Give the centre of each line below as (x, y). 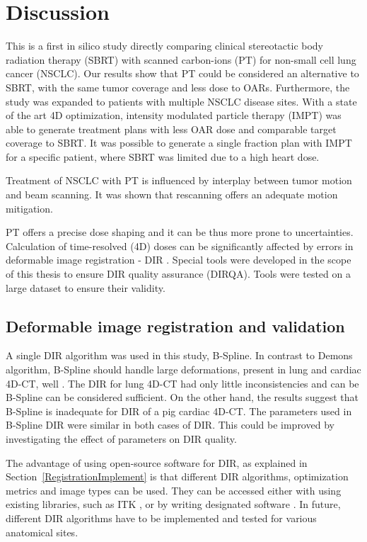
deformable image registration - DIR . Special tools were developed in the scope (179, 260)
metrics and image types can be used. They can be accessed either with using (174, 490)
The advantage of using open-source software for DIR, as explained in (157, 462)
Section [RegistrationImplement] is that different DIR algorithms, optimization (177, 476)
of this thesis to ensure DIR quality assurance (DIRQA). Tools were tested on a (178, 274)
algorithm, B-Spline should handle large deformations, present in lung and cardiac (183, 369)
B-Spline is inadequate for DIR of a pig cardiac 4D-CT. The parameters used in (179, 411)
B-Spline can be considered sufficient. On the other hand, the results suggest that (182, 397)
